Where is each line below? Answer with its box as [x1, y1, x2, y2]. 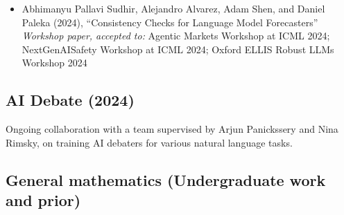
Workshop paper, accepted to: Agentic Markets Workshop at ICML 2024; [21, 28, 330, 43]
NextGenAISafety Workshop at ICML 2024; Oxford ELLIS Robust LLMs [21, 41, 334, 56]
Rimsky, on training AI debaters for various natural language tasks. [6, 135, 293, 149]
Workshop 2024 [21, 55, 87, 70]
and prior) [6, 189, 81, 211]
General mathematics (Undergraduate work [6, 169, 326, 190]
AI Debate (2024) [6, 89, 135, 111]
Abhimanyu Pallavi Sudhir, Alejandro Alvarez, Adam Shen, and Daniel [21, 1, 325, 15]
